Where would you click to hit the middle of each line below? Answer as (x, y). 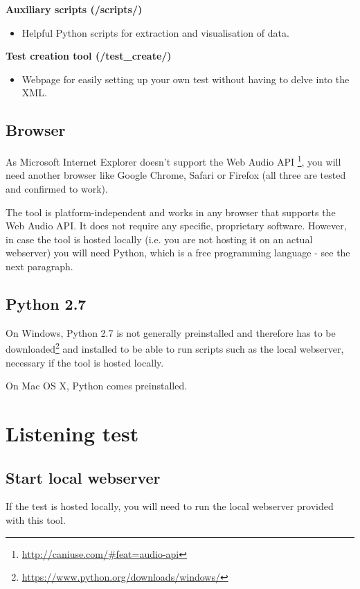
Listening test (72, 433)
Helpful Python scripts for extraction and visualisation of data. (155, 32)
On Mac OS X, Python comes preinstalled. (97, 386)
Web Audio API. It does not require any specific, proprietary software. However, (176, 226)
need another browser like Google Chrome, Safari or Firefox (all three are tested (176, 175)
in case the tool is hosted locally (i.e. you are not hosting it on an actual (159, 239)
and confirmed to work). (57, 189)
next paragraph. (39, 266)
